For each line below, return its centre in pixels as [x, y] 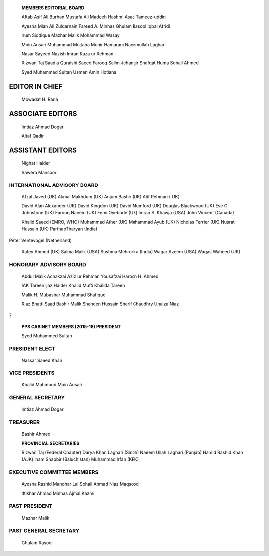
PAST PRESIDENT [31, 506]
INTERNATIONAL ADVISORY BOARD [54, 185]
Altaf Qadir [33, 136]
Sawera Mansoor [39, 172]
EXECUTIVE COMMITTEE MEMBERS [54, 472]
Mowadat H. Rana [40, 99]
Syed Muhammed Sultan [47, 336]
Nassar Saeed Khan [42, 360]
